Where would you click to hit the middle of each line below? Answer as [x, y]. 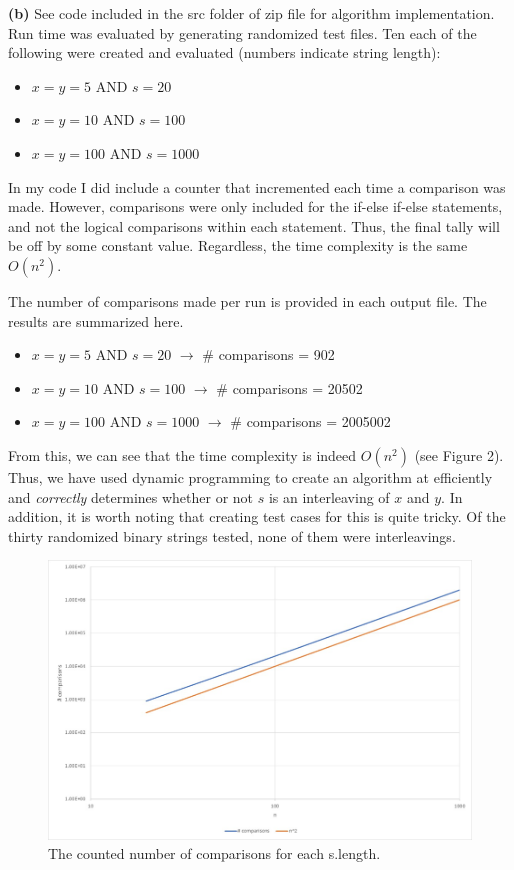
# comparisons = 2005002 [310, 421]
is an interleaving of [329, 496]
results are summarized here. [96, 320]
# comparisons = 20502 [289, 387]
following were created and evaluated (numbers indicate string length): [224, 52]
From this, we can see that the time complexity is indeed [182, 454]
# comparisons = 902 [268, 354]
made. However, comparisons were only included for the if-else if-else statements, [255, 206]
